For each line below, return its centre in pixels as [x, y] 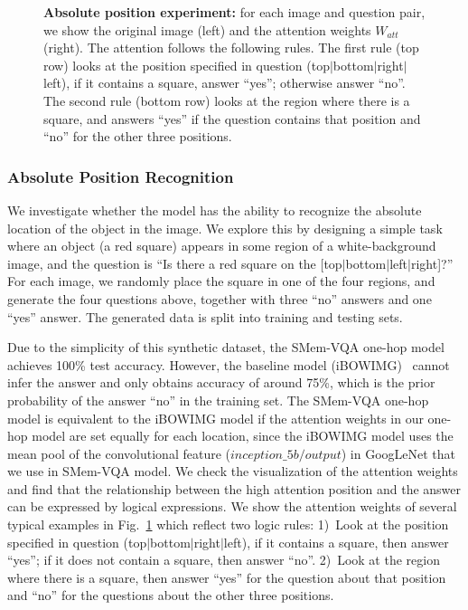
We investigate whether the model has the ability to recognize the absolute [215, 210]
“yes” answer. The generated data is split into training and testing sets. [205, 316]
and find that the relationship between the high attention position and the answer [234, 488]
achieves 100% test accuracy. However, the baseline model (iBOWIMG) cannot [229, 364]
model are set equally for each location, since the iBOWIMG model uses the [243, 436]
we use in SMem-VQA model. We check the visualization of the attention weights [233, 471]
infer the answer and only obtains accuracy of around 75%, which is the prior [221, 382]
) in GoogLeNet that [398, 453]
